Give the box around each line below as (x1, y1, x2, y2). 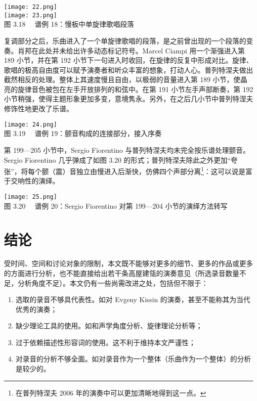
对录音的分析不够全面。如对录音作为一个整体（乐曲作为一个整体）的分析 (15, 354, 251, 364)
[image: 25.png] (4, 193, 57, 200)
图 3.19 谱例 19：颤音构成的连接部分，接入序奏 (4, 128, 162, 138)
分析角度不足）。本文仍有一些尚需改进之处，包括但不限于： (17, 277, 208, 288)
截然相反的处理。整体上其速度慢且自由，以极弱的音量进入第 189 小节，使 (4, 74, 241, 85)
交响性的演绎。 (10, 176, 59, 186)
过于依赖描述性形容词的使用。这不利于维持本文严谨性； (15, 337, 196, 347)
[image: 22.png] (4, 3, 57, 10)
